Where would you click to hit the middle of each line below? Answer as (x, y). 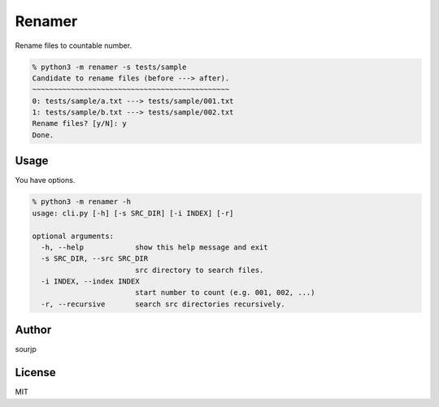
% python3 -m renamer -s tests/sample (109, 67)
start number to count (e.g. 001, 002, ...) (225, 293)
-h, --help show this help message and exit (154, 247)
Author (33, 330)
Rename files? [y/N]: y (80, 123)
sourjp (26, 349)
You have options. (45, 180)
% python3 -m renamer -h (82, 202)
